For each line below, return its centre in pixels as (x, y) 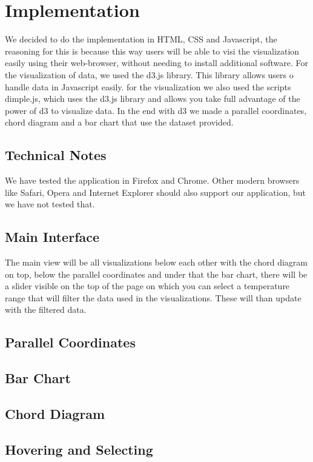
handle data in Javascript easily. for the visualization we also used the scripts (148, 86)
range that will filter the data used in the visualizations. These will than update (153, 297)
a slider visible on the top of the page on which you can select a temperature (147, 286)
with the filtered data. (46, 310)
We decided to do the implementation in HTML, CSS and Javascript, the (141, 39)
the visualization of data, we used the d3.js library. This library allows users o (149, 74)
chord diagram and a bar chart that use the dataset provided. (119, 122)
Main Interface (52, 237)
